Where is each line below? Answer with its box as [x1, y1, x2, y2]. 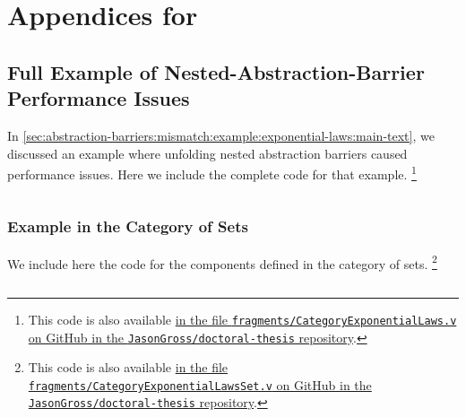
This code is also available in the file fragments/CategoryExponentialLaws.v [28, 309, 457, 328]
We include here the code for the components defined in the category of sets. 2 [7, 251, 437, 273]
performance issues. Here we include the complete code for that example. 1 [7, 162, 417, 183]
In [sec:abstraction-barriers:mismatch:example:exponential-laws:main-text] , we [7, 126, 435, 144]
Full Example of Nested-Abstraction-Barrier [7, 57, 425, 85]
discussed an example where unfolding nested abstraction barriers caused [7, 143, 408, 162]
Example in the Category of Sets [7, 215, 248, 238]
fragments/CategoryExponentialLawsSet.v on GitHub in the [28, 375, 372, 394]
